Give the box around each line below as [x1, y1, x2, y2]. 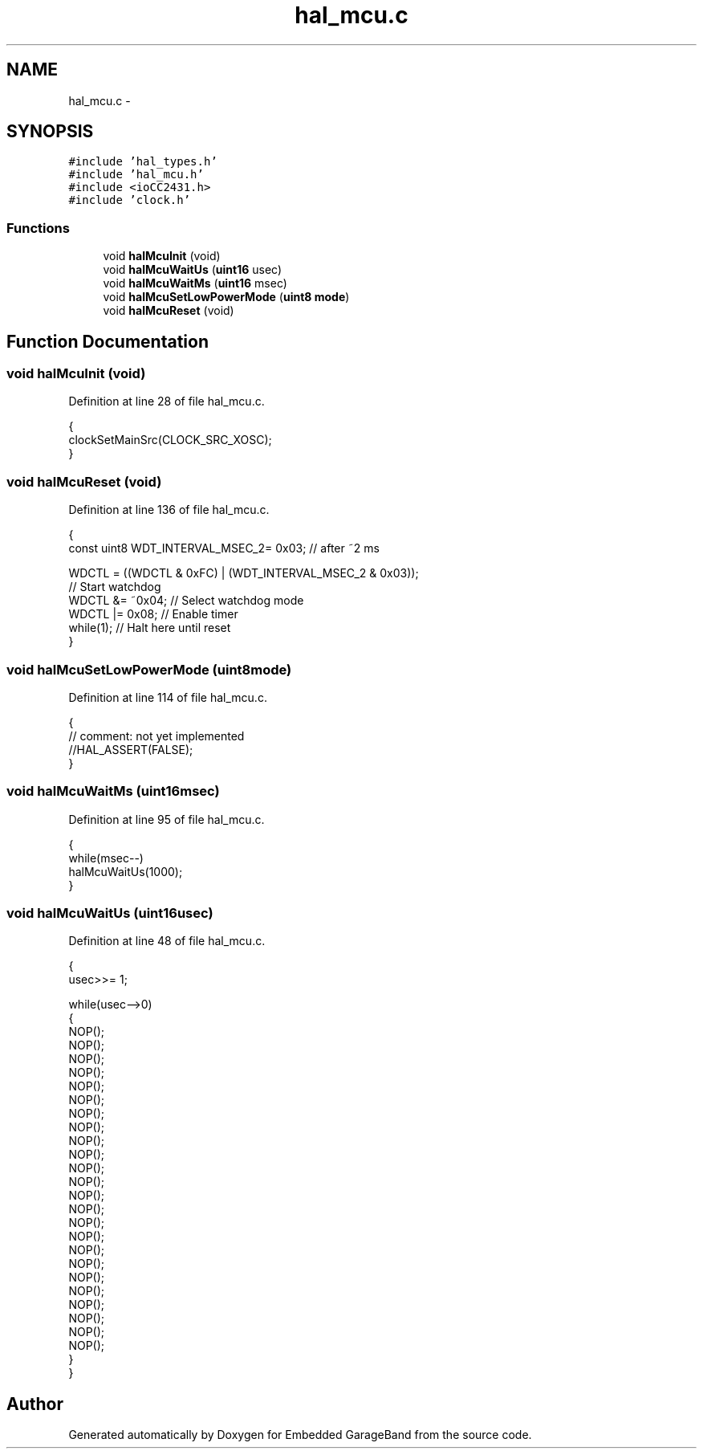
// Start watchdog [68, 580, 161, 594]
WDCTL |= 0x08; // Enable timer [68, 607, 238, 622]
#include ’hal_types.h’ [68, 155, 217, 169]
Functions [6, 219, 70, 236]
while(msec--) [68, 850, 144, 865]
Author [6, 1393, 63, 1414]
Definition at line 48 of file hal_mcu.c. [68, 934, 266, 948]
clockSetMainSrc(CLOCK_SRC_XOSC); [68, 433, 272, 447]
